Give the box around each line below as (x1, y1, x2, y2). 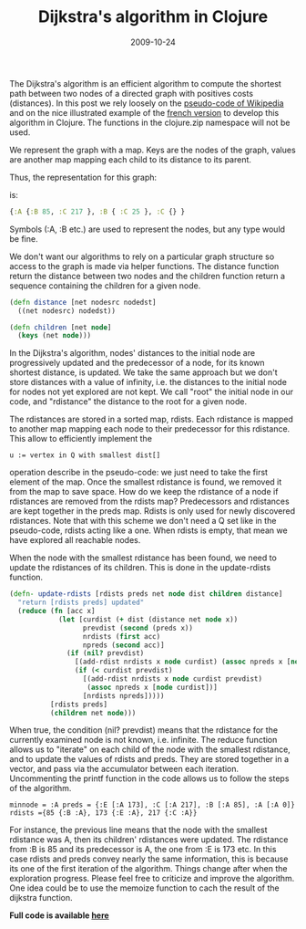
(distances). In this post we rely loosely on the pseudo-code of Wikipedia (9, 98, 284, 109)
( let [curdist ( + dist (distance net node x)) (57, 614, 239, 624)
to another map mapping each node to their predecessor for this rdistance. (9, 423, 291, 434)
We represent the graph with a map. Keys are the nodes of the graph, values (9, 144, 296, 155)
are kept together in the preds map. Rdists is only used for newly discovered (9, 506, 296, 517)
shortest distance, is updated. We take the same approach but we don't (9, 367, 278, 378)
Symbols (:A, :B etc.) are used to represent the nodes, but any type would (9, 224, 285, 235)
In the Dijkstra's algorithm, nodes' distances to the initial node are (9, 348, 256, 359)
